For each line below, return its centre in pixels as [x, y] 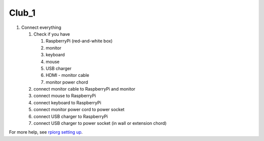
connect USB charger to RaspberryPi [71, 116]
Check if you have [52, 34]
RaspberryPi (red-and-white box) [79, 41]
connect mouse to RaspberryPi [65, 96]
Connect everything [41, 27]
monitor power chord [67, 82]
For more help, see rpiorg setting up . [46, 132]
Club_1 [22, 13]
